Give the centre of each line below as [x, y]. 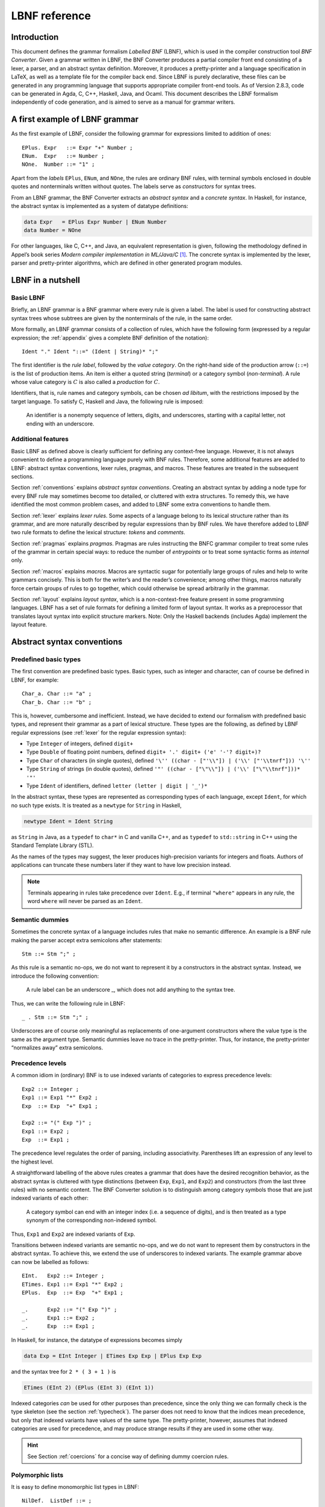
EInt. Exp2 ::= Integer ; [63, 1276]
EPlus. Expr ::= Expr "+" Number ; [78, 147]
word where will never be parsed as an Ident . [85, 901]
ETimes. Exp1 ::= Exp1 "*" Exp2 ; [73, 1284]
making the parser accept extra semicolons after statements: [87, 940]
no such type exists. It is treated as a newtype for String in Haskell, [96, 805]
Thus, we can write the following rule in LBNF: [68, 1003]
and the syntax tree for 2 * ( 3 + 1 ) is [63, 1371]
